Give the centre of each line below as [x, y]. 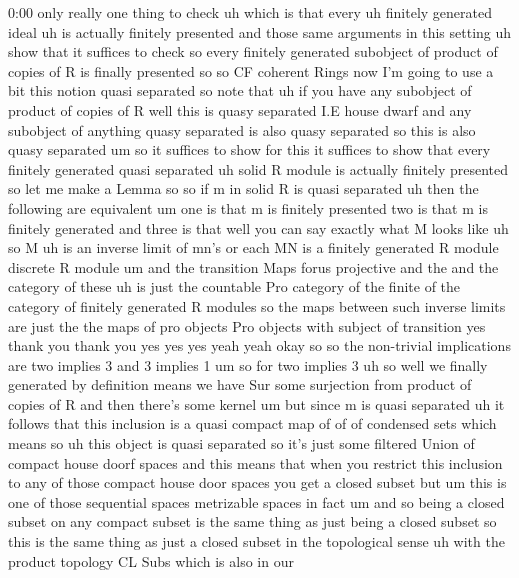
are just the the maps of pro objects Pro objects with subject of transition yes [247, 325]
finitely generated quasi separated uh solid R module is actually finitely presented [258, 168]
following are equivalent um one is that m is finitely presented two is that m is [248, 207]
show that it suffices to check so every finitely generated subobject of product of [253, 51]
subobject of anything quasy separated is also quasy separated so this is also [242, 129]
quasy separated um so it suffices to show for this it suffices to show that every [249, 149]
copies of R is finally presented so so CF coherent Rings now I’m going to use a [251, 70]
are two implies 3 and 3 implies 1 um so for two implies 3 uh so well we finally [248, 364]
